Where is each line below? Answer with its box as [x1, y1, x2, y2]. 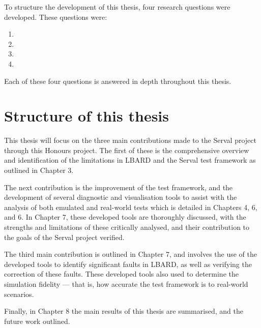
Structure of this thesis [4, 105, 169, 126]
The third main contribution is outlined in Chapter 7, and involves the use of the [4, 249, 257, 259]
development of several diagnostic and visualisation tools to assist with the [4, 192, 237, 202]
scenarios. [4, 288, 34, 299]
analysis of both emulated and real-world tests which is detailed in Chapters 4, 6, [4, 201, 257, 212]
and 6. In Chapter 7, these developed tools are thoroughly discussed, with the [4, 212, 246, 222]
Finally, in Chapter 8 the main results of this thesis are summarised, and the [4, 306, 243, 316]
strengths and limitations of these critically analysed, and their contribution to [4, 222, 250, 232]
